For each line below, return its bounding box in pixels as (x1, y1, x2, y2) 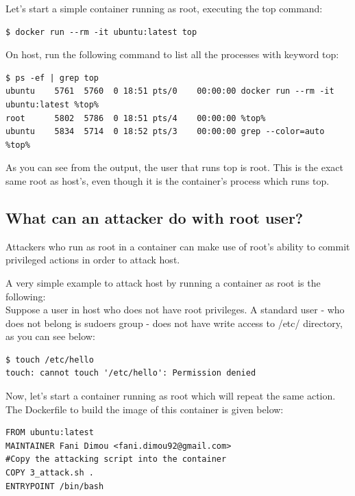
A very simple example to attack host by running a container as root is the (5, 275, 321, 289)
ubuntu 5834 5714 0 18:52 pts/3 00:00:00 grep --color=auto (5, 127, 325, 137)
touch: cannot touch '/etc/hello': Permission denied (5, 368, 256, 378)
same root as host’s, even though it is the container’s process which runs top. (5, 173, 330, 187)
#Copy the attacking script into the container (5, 454, 227, 465)
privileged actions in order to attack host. (5, 252, 180, 267)
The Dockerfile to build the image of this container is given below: (5, 402, 284, 416)
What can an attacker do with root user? (5, 207, 304, 228)
